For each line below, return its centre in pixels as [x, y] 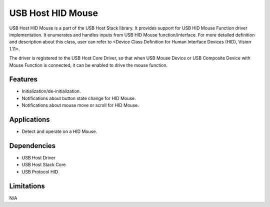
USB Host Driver [39, 158]
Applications [29, 119]
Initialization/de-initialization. [51, 91]
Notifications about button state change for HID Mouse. [79, 98]
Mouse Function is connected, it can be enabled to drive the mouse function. [88, 65]
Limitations [27, 186]
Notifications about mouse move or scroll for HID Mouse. [80, 105]
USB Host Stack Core [44, 164]
